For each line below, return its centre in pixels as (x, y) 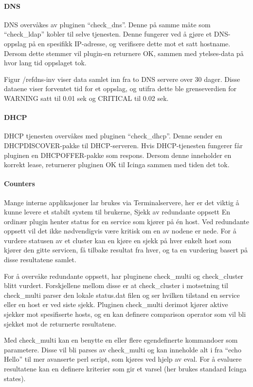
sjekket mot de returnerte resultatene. (60, 323)
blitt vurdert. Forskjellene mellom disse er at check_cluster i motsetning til (116, 285)
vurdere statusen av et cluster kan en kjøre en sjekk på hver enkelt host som (118, 240)
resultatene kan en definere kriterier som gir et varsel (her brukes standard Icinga (125, 369)
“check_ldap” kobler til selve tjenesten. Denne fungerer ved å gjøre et (108, 34)
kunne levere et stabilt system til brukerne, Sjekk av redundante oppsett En (117, 212)
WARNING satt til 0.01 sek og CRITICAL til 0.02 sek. (86, 98)
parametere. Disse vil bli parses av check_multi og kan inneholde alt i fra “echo (123, 349)
